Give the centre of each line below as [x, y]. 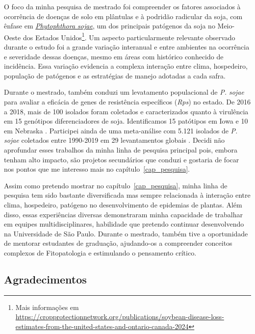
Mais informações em [47, 307]
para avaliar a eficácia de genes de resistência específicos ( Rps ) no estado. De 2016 [127, 102]
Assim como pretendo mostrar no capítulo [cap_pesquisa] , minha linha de [116, 185]
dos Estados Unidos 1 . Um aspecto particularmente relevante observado [129, 36]
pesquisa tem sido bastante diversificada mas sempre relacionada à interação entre [127, 195]
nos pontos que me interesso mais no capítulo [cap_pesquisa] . [97, 169]
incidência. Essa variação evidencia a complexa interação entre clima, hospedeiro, [126, 66]
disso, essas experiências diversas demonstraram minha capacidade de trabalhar [124, 214]
